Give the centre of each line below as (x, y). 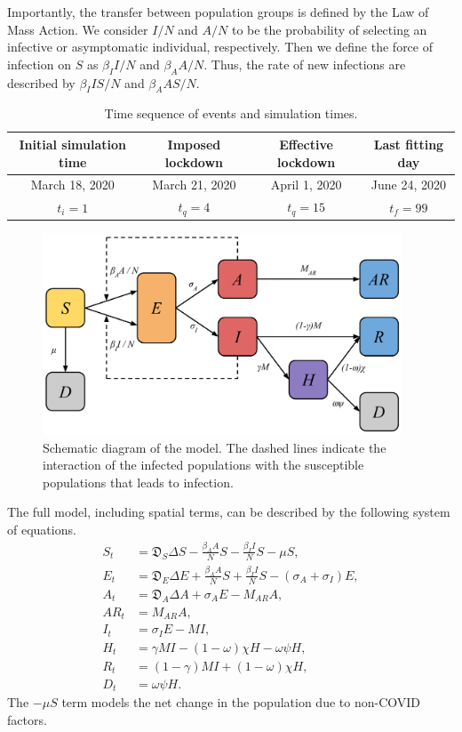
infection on (39, 64)
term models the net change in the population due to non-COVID (241, 702)
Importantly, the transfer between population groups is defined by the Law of (218, 12)
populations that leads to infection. (138, 482)
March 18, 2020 (72, 185)
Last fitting (409, 144)
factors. (27, 719)
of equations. (42, 529)
